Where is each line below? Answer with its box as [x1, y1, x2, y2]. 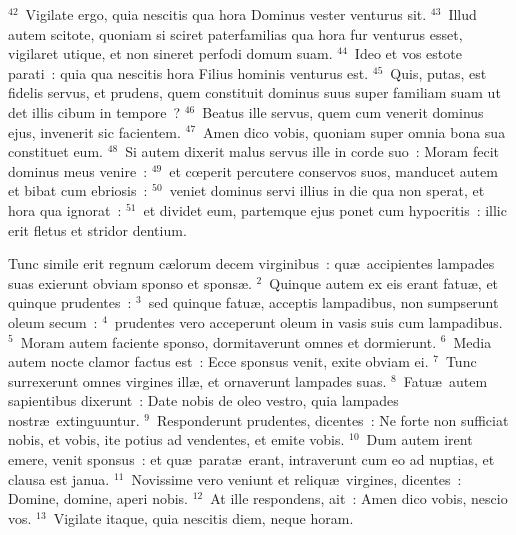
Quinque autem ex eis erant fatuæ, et [269, 272, 499, 293]
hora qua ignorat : [8, 199, 122, 220]
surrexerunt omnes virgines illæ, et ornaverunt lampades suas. [8, 370, 387, 391]
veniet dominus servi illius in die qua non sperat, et [169, 180, 485, 201]
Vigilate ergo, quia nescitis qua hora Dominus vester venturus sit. [25, 4, 427, 24]
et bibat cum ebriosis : [8, 180, 148, 201]
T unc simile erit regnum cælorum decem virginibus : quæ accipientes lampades [8, 253, 495, 274]
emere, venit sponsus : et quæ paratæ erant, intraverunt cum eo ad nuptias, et [8, 449, 495, 470]
